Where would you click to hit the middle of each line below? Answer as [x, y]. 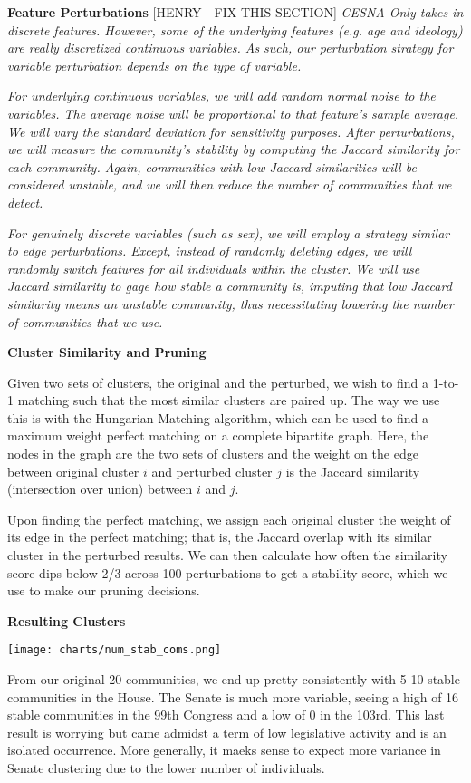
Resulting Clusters [67, 620]
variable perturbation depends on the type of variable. [154, 65]
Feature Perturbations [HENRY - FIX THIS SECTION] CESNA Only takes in [235, 12]
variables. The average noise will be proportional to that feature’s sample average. [233, 113]
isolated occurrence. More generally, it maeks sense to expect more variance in [224, 750]
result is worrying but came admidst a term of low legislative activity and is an [227, 732]
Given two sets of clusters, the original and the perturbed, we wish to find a [218, 382]
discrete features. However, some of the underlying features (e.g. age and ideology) [235, 29]
